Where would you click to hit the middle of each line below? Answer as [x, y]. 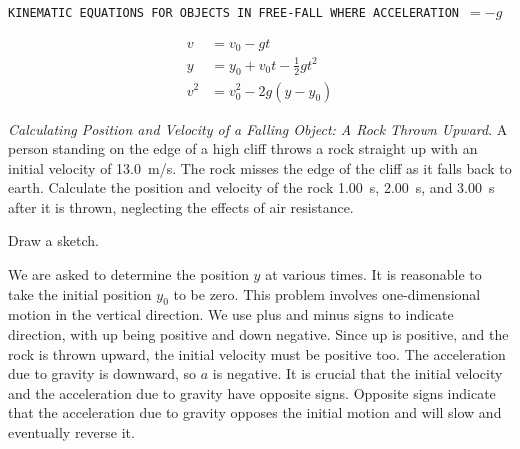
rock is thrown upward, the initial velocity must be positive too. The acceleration [257, 353]
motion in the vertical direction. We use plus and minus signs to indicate [231, 314]
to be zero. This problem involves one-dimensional [327, 293]
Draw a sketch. [53, 240]
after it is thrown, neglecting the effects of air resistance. [181, 206]
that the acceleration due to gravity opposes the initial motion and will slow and [255, 412]
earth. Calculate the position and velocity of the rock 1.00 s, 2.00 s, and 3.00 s [251, 187]
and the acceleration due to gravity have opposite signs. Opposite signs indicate [252, 392]
